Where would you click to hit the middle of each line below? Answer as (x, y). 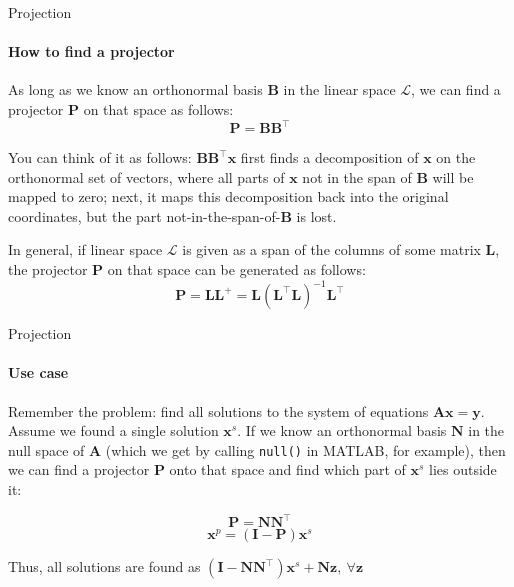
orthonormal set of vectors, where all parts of (146, 176)
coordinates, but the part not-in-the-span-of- (144, 215)
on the (456, 157)
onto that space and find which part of (287, 469)
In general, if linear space (85, 249)
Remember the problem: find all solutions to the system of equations (218, 410)
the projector (48, 269)
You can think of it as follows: (100, 157)
